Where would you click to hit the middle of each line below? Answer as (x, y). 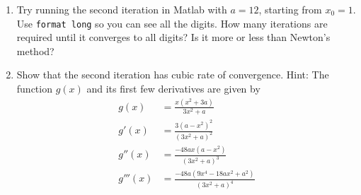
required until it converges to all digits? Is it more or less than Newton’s (173, 37)
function (34, 89)
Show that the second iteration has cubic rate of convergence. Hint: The (173, 75)
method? (35, 51)
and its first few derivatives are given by (173, 89)
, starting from (290, 9)
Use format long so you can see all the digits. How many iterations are (172, 23)
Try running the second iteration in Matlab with (122, 9)
